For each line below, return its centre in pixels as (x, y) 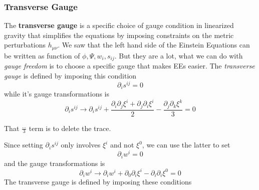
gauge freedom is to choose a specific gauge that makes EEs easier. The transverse (129, 66)
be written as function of (42, 55)
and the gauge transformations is (55, 163)
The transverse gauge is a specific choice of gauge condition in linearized (119, 25)
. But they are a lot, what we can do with (179, 55)
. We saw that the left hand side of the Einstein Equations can (154, 45)
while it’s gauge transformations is (57, 94)
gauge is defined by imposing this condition (70, 75)
